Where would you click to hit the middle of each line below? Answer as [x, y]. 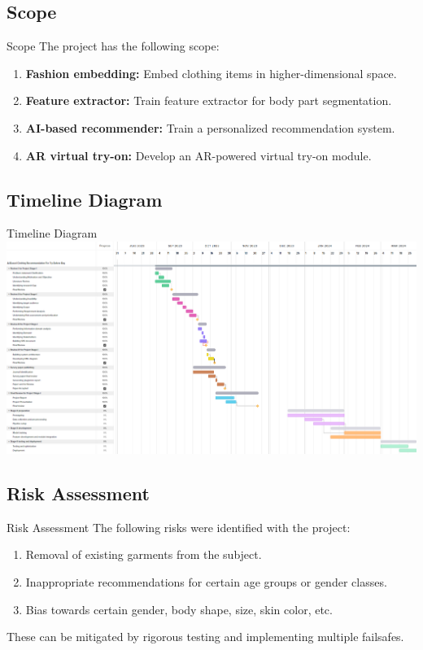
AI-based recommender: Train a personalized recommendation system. [210, 127]
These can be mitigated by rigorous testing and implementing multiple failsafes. [205, 637]
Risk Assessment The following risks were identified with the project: [179, 527]
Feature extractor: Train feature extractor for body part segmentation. [209, 100]
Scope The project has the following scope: [113, 46]
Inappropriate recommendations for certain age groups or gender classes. [206, 582]
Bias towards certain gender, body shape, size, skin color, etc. [179, 609]
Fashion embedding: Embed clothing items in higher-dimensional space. [211, 73]
